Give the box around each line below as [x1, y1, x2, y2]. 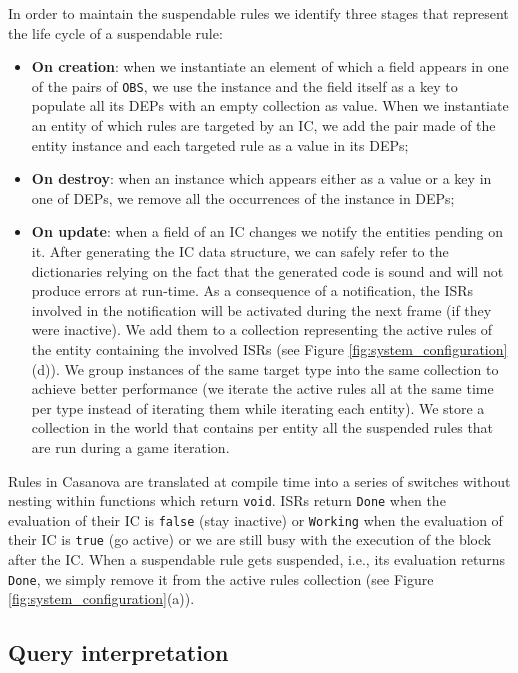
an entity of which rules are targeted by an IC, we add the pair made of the [31, 115, 496, 136]
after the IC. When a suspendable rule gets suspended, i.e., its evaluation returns [8, 549, 505, 570]
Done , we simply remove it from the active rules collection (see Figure [8, 568, 434, 589]
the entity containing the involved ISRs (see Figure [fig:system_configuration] [31, 338, 508, 359]
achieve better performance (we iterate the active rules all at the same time [31, 378, 494, 399]
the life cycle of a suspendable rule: [8, 22, 223, 43]
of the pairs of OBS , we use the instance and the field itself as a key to [31, 75, 458, 96]
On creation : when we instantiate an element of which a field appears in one [31, 56, 509, 77]
